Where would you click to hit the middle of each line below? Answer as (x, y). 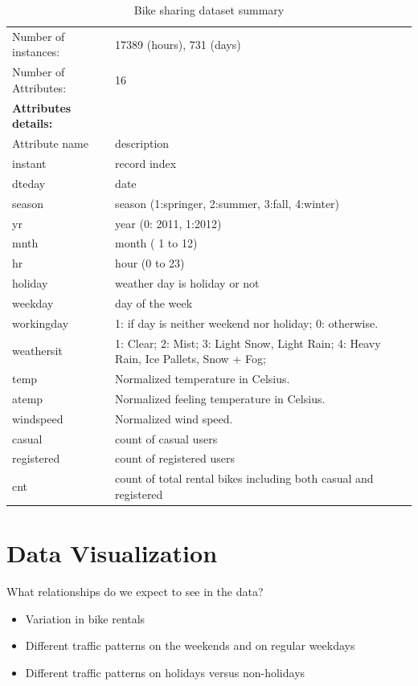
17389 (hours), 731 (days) (178, 44)
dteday (29, 183)
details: (33, 123)
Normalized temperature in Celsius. (203, 379)
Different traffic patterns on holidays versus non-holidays (165, 672)
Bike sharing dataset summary (209, 10)
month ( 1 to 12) (156, 243)
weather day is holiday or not (187, 283)
